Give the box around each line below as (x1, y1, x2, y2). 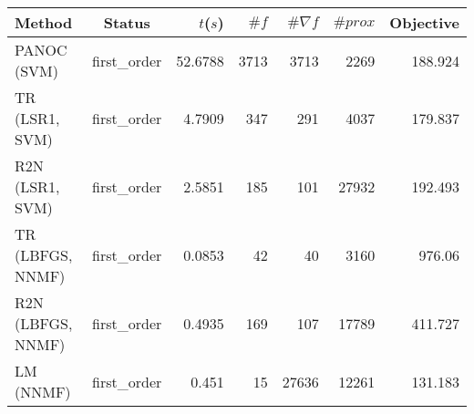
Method (15, 12, 73, 33)
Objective (389, 12, 459, 33)
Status (103, 12, 150, 33)
